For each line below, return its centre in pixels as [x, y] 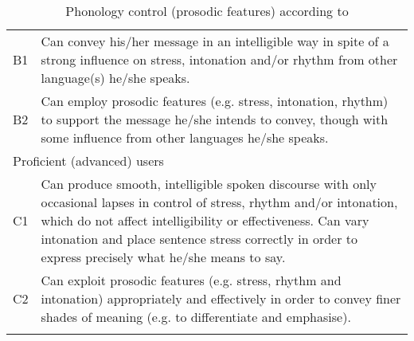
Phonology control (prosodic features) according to [207, 11]
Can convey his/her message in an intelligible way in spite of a [215, 41]
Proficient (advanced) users [88, 161]
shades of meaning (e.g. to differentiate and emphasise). [196, 317]
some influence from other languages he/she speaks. [185, 137]
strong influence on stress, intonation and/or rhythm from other [219, 59]
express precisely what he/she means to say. [163, 257]
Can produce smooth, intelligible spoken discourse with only [209, 184]
